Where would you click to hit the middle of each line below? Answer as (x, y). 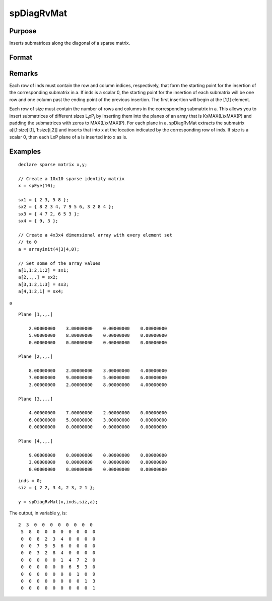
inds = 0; (30, 480)
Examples (25, 151)
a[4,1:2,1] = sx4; (41, 291)
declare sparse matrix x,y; (53, 165)
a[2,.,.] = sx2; (38, 277)
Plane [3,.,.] (36, 399)
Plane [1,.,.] (36, 314)
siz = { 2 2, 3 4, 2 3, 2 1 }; (57, 488)
